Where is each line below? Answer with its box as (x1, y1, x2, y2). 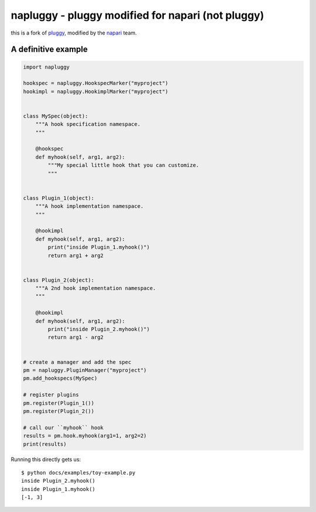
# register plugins (23, 391, 79, 398)
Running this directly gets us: (11, 456, 81, 463)
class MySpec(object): (23, 112, 88, 120)
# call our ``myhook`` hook (23, 424, 104, 431)
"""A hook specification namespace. (35, 121, 140, 128)
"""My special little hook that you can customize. (47, 162, 200, 169)
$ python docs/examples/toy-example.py (21, 469, 136, 476)
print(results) (23, 441, 67, 448)
